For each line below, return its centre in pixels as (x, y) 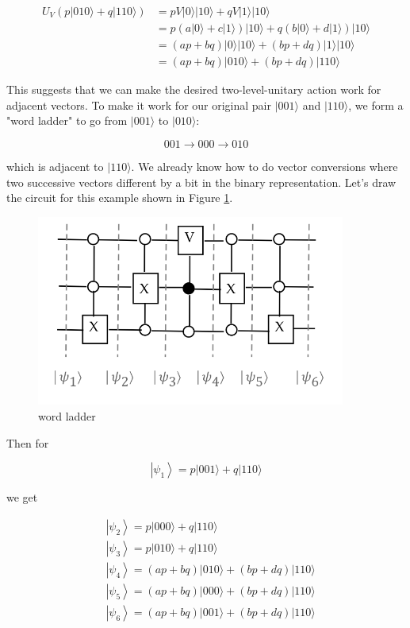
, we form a (376, 105)
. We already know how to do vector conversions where (264, 166)
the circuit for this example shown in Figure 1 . (120, 198)
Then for (28, 442)
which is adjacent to (55, 166)
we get (22, 497)
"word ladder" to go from (67, 120)
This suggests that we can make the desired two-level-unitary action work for (194, 89)
